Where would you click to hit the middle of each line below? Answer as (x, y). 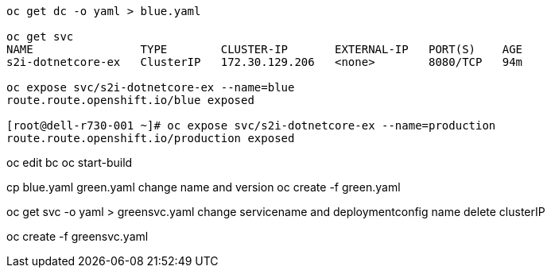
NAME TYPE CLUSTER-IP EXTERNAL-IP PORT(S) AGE (265, 49)
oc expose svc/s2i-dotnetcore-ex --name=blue (151, 87)
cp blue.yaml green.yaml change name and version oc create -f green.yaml (204, 187)
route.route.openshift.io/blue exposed (130, 100)
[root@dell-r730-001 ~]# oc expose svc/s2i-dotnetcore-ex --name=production (251, 125)
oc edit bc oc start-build (70, 162)
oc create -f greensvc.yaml (78, 236)
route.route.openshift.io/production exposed (151, 138)
